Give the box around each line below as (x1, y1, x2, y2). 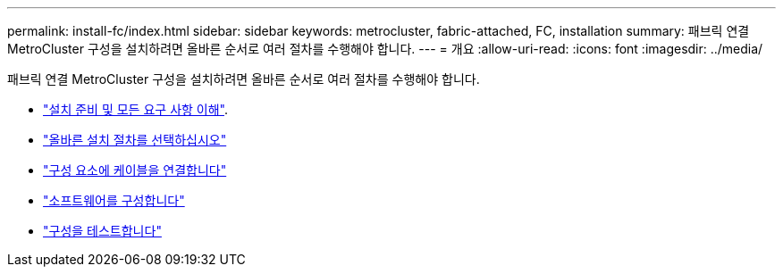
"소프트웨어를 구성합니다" (43, 193, 185, 208)
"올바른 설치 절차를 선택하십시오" (43, 132, 227, 147)
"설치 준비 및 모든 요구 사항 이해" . (43, 102, 229, 117)
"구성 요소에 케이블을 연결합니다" (43, 162, 227, 178)
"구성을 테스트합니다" (43, 223, 162, 238)
